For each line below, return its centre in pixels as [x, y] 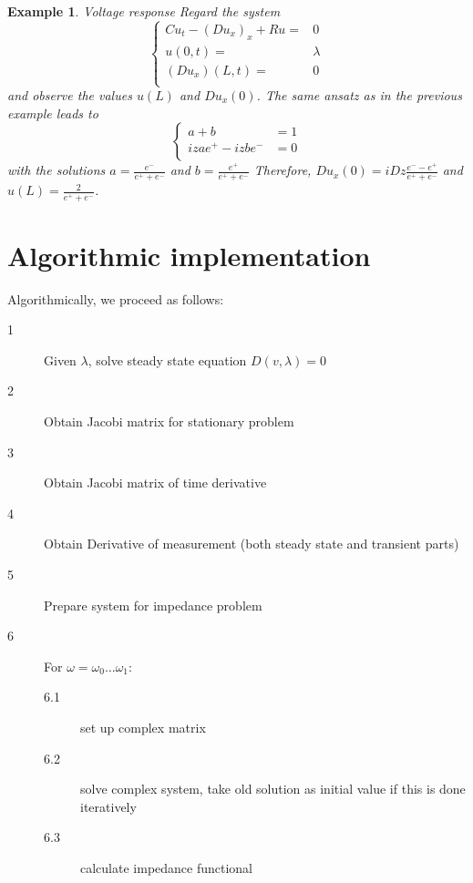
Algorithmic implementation [189, 255]
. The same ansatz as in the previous [359, 95]
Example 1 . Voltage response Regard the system [144, 11]
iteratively [108, 806]
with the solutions [57, 170]
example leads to [53, 113]
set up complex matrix [143, 727]
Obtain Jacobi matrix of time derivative [155, 483]
